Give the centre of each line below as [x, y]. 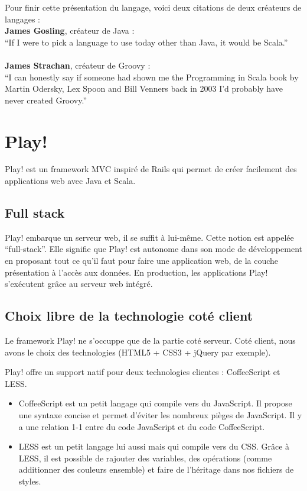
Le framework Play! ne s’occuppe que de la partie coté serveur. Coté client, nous [150, 340]
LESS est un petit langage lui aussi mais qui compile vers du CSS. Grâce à [154, 446]
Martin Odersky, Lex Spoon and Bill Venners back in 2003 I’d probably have [144, 88]
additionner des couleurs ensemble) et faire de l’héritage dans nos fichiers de [156, 469]
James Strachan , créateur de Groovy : [78, 65]
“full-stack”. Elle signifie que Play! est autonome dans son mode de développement [153, 249]
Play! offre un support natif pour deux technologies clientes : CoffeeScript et [143, 372]
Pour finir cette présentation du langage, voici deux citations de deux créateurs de [153, 7]
